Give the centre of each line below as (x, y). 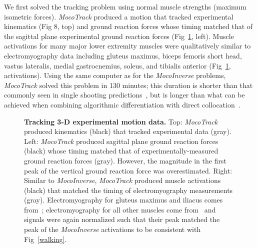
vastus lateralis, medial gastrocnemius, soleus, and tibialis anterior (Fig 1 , (117, 65)
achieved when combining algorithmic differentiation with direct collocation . (122, 104)
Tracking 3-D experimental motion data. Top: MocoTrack (121, 121)
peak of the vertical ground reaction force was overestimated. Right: (128, 170)
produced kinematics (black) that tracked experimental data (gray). (128, 131)
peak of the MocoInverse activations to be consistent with (112, 229)
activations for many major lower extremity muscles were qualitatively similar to (127, 46)
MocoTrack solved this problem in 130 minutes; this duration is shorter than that (128, 85)
